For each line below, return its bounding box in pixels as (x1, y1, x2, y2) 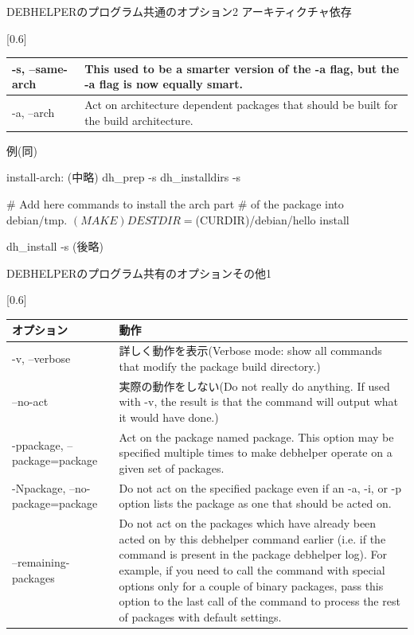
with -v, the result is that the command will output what (119, 393, 399, 410)
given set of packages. (119, 459, 225, 476)
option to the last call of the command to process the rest (119, 593, 400, 610)
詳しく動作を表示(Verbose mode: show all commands (119, 342, 382, 359)
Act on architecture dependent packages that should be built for (84, 96, 398, 113)
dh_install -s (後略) (6, 238, 103, 255)
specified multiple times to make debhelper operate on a (119, 444, 393, 461)
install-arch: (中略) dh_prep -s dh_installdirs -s (6, 169, 241, 185)
